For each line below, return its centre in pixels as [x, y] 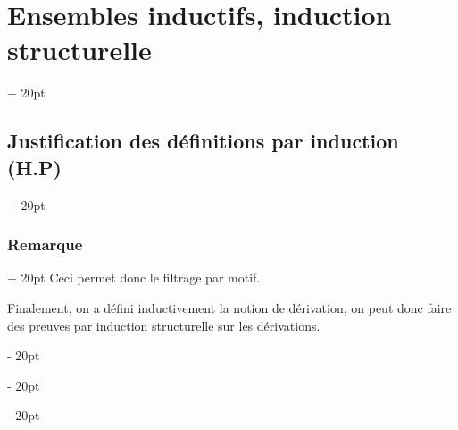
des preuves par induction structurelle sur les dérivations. [164, 325]
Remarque [45, 245]
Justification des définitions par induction [203, 141]
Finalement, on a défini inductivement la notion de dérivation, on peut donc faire [229, 307]
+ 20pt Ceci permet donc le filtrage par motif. [134, 278]
